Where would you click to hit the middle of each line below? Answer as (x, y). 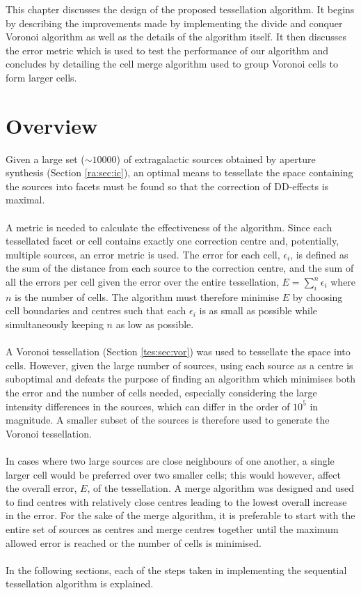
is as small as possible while (258, 310)
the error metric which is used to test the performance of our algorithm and (167, 50)
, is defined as (319, 254)
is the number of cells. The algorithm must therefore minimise (147, 296)
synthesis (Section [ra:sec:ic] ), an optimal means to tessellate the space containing (179, 172)
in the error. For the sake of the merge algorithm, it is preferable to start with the (180, 515)
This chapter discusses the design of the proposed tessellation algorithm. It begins (180, 9)
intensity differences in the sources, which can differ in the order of (148, 406)
